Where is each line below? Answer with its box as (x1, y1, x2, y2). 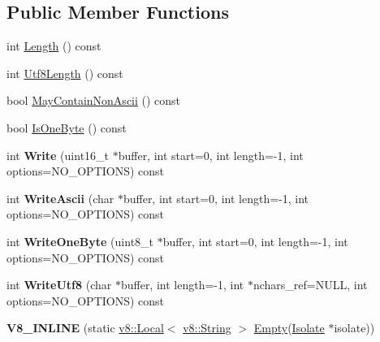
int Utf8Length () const (6, 64, 123, 81)
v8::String (183, 319, 231, 336)
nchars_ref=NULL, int (253, 276, 368, 293)
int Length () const (6, 37, 101, 54)
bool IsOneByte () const (6, 119, 127, 136)
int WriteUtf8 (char (6, 276, 112, 293)
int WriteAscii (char (6, 189, 114, 206)
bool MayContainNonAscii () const (6, 92, 181, 109)
